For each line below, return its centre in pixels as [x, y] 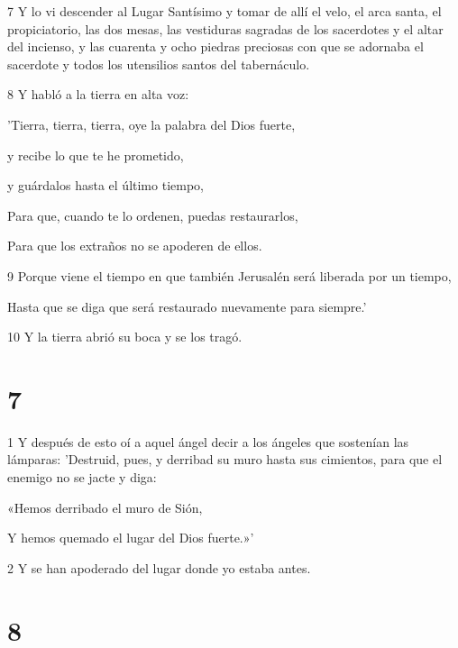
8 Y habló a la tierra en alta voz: [98, 94]
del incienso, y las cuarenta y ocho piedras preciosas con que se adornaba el [215, 46]
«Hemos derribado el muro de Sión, [105, 507]
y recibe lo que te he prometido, [96, 155]
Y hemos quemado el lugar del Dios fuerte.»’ [131, 538]
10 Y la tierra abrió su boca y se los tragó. [125, 337]
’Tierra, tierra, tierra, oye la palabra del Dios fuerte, [151, 124]
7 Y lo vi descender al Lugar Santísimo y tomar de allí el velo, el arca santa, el [224, 11]
